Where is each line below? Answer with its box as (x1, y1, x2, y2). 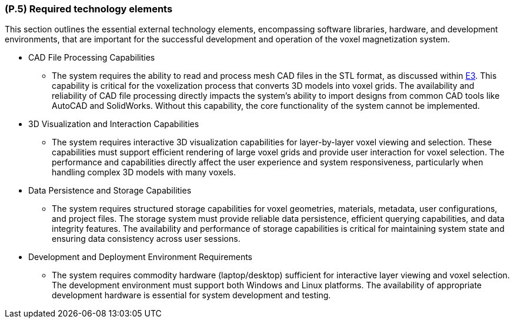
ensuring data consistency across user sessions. (52, 234, 241, 244)
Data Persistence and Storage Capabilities (28, 185, 192, 196)
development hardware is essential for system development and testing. (52, 290, 331, 301)
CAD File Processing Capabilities (28, 52, 155, 63)
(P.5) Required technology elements (5, 3, 173, 15)
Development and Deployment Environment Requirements (28, 252, 252, 262)
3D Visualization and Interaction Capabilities (28, 119, 199, 129)
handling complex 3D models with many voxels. (52, 167, 236, 178)
